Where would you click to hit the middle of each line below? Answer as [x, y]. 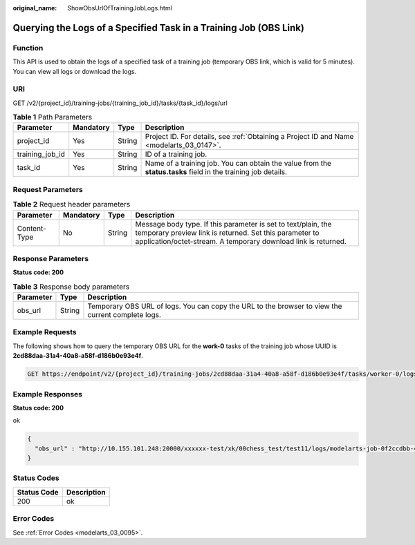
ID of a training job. [176, 154]
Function [28, 48]
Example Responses [48, 394]
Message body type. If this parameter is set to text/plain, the [233, 224]
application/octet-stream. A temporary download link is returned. [241, 241]
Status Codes [36, 478]
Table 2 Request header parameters [72, 204]
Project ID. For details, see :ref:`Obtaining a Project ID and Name [249, 137]
